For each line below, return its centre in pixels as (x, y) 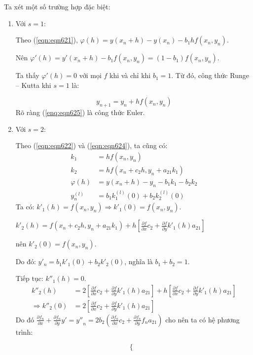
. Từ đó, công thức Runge (210, 75)
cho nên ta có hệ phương (202, 319)
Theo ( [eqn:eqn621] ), (47, 40)
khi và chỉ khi (130, 75)
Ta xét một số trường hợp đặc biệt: (57, 6)
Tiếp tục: (29, 278)
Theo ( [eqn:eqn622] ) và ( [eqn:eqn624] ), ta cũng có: (91, 145)
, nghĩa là (139, 261)
